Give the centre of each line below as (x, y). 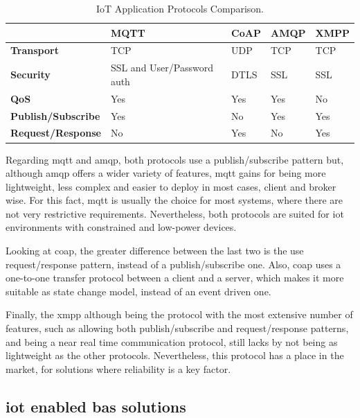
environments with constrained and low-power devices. (121, 227)
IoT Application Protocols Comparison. (180, 8)
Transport (35, 50)
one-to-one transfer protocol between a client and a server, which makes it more (175, 278)
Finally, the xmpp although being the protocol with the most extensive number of (179, 314)
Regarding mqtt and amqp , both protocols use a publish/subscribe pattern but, (175, 159)
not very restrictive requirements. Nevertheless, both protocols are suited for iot (175, 213)
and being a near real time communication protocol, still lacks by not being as (172, 341)
